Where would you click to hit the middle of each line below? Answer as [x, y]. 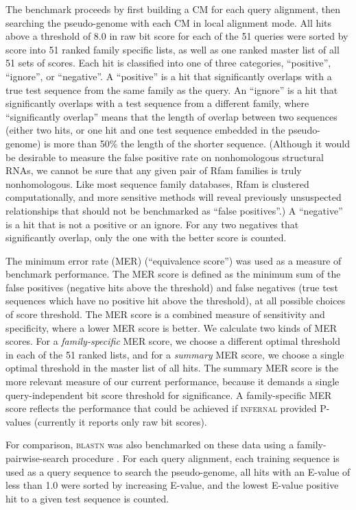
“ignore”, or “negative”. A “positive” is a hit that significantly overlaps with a [169, 76]
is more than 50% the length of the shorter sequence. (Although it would [197, 143]
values [19, 421]
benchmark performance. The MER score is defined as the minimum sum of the [173, 274]
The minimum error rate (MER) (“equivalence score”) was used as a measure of [174, 260]
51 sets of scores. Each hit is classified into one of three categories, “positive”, [168, 63]
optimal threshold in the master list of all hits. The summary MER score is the [172, 368]
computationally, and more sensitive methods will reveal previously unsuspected [174, 197]
